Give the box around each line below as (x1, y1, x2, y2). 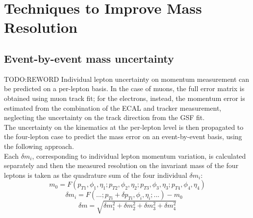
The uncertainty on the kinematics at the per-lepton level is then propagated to (4, 121, 244, 132)
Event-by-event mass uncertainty (4, 50, 174, 66)
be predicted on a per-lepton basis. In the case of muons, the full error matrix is (4, 83, 245, 94)
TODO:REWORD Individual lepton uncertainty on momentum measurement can (4, 73, 250, 84)
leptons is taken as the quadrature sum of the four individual (4, 170, 187, 180)
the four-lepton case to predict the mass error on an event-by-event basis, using (4, 131, 242, 142)
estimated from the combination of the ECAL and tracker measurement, (4, 102, 222, 113)
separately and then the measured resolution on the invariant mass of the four (4, 160, 239, 170)
